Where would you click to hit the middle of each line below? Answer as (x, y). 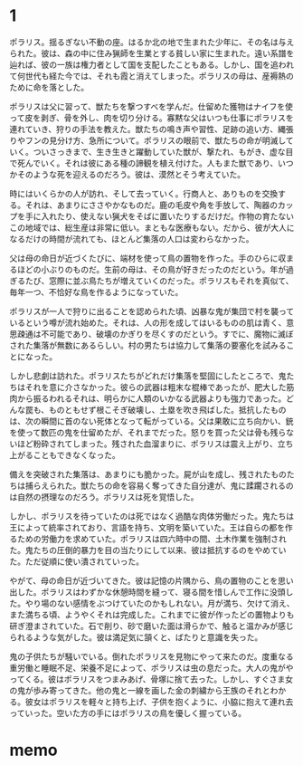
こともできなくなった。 (76, 454)
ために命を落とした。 (49, 87)
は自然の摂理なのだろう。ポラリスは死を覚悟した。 (104, 497)
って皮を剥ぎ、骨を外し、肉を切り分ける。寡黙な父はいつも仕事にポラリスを (151, 118)
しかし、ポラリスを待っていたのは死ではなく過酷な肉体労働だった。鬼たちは (152, 516)
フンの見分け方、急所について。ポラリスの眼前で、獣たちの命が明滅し (156, 140)
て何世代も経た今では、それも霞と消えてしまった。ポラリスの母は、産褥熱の (151, 76)
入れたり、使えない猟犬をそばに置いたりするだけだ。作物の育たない (167, 216)
